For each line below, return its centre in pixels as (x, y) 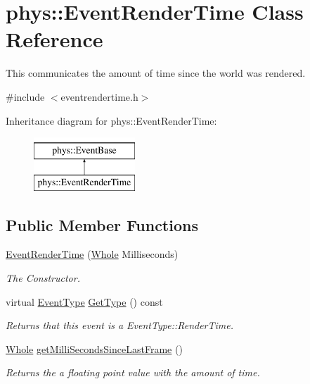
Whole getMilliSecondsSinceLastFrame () (94, 348)
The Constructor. (43, 278)
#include (25, 96)
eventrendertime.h (99, 96)
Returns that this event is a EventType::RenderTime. (120, 325)
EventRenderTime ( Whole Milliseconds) (92, 254)
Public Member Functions (102, 224)
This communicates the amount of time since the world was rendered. (156, 73)
